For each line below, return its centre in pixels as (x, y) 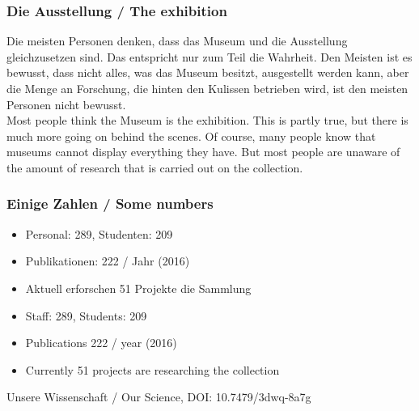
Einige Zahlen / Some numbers (110, 203)
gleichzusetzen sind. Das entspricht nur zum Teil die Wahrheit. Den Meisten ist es (209, 56)
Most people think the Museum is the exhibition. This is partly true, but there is (207, 120)
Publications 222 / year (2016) (101, 343)
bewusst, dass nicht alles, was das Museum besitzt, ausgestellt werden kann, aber (208, 72)
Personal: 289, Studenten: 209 (99, 233)
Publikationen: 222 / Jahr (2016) (108, 261)
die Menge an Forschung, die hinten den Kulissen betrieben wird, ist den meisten (207, 88)
